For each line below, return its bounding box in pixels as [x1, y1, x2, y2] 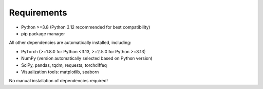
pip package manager [21, 30, 65, 36]
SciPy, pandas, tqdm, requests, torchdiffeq [21, 62, 107, 68]
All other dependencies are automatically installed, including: [9, 40, 131, 45]
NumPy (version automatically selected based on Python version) [21, 56, 153, 61]
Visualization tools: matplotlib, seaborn [21, 69, 99, 74]
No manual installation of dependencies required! [9, 78, 108, 84]
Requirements [9, 7, 68, 18]
